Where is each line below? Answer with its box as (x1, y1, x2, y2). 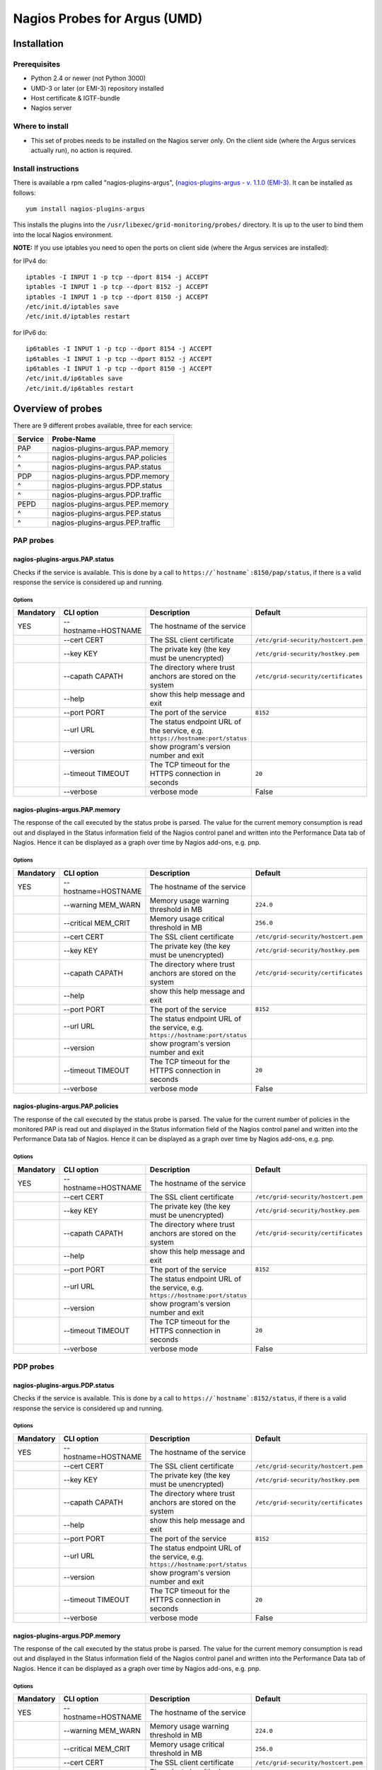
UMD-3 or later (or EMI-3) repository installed (30, 84, 164, 92)
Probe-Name (52, 434, 96, 444)
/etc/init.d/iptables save (25, 303, 120, 311)
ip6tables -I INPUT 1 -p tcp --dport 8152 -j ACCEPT (25, 355, 212, 362)
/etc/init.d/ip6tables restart (25, 384, 134, 392)
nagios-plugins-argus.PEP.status (52, 508, 162, 518)
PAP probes (13, 535, 54, 545)
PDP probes (13, 1361, 54, 1371)
